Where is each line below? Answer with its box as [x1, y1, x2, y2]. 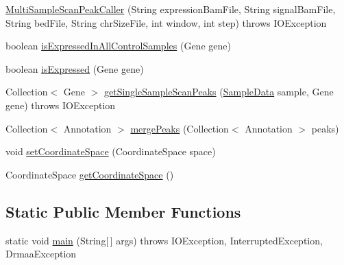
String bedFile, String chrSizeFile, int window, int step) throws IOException [5, 15, 327, 30]
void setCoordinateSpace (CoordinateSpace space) [5, 144, 216, 159]
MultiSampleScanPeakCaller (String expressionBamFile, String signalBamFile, [5, 2, 336, 16]
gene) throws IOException [5, 97, 116, 112]
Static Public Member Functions [5, 200, 241, 222]
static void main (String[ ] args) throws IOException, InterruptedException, [5, 233, 323, 247]
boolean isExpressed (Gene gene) [5, 61, 144, 76]
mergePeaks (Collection [130, 121, 229, 135]
